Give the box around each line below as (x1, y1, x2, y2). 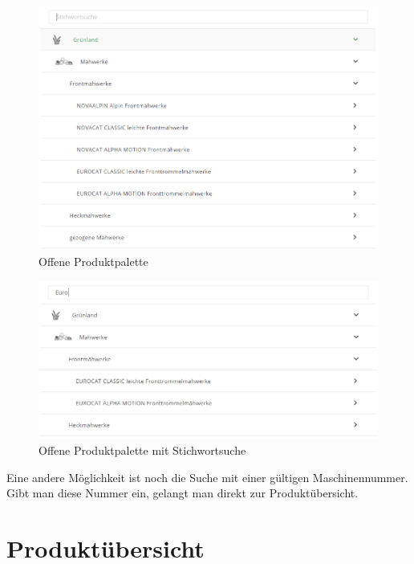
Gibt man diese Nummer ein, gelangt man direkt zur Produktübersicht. (6, 484, 359, 501)
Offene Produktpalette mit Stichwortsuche (39, 442, 246, 459)
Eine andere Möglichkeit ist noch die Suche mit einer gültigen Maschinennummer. (6, 468, 408, 485)
